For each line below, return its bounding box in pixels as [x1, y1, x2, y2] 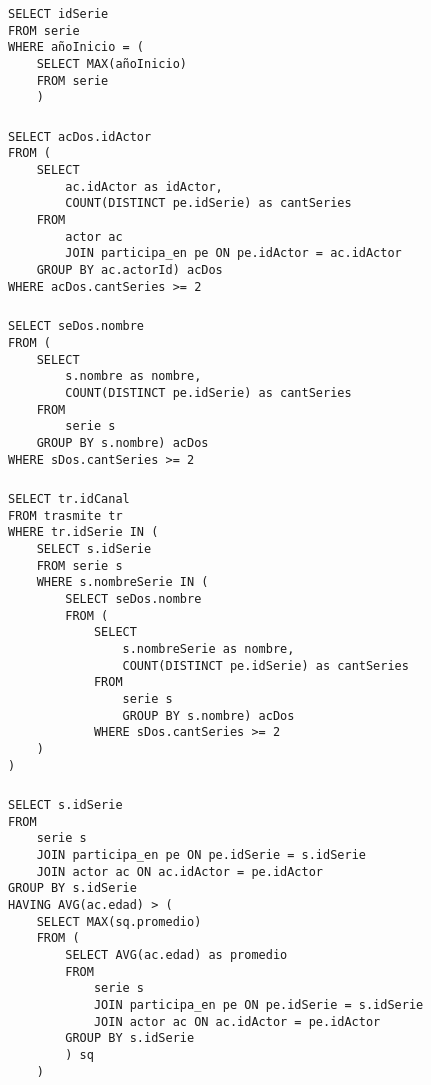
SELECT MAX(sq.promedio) [36, 914, 202, 929]
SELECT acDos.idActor [8, 129, 152, 144]
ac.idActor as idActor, [65, 179, 223, 194]
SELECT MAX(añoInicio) [36, 56, 187, 71]
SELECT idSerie [8, 6, 109, 21]
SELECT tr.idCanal [8, 492, 130, 507]
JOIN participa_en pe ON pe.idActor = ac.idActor [65, 246, 402, 261]
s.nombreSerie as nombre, [122, 642, 295, 656]
